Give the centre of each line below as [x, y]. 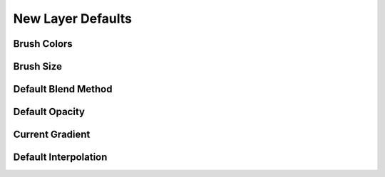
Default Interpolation [60, 157]
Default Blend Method [63, 89]
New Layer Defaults [72, 18]
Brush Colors [43, 44]
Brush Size [37, 66]
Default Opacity [49, 112]
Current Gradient [52, 135]
